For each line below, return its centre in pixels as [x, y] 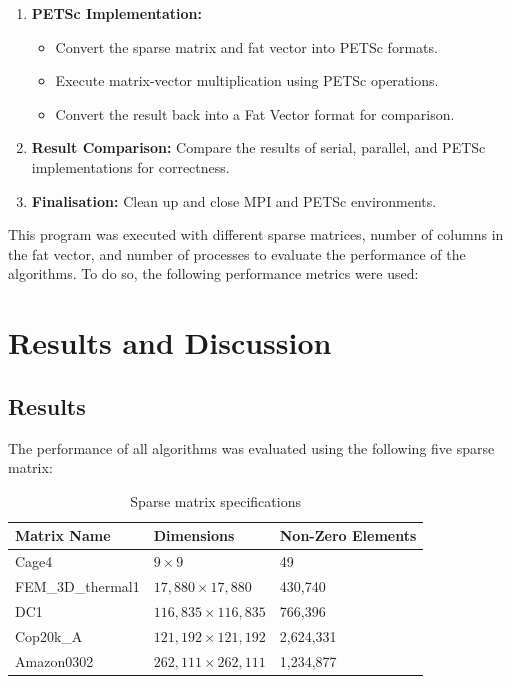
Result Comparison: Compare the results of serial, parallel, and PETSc [258, 147]
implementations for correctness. [130, 166]
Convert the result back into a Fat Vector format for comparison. [255, 113]
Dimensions [194, 535]
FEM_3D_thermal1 [77, 585]
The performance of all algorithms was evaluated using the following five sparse [251, 447]
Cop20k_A [49, 635]
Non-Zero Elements [348, 535]
